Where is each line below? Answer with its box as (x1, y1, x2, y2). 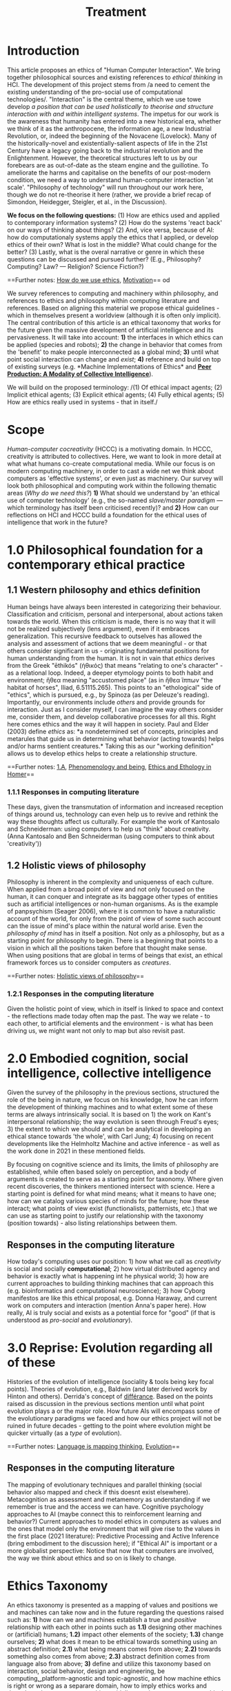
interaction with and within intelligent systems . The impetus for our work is (7, 110, 219, 118)
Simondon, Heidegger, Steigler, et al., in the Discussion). (7, 197, 168, 206)
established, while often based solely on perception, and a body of (7, 1167, 197, 1176)
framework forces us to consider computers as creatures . (7, 958, 171, 967)
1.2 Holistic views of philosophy (7, 860, 146, 871)
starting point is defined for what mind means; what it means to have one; (7, 1189, 217, 1198)
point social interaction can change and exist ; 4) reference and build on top (7, 355, 221, 363)
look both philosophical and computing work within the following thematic (7, 481, 217, 490)
